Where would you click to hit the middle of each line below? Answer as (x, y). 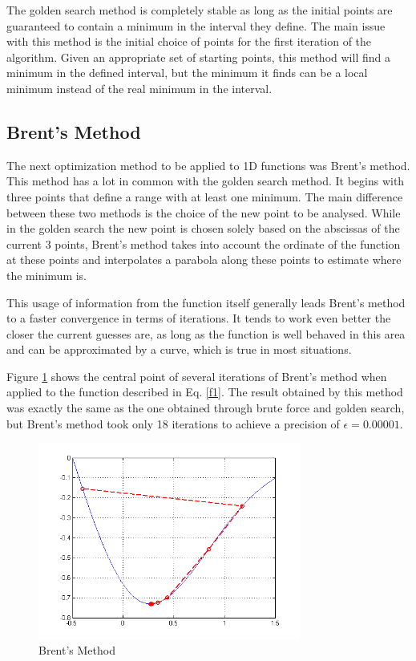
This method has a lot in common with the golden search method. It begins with (206, 181)
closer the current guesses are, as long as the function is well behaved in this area (206, 333)
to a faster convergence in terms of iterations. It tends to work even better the (199, 318)
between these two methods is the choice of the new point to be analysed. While (204, 212)
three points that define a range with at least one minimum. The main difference (205, 196)
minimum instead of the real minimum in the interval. (139, 88)
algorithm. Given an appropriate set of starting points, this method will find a (198, 57)
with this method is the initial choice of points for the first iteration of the (189, 41)
